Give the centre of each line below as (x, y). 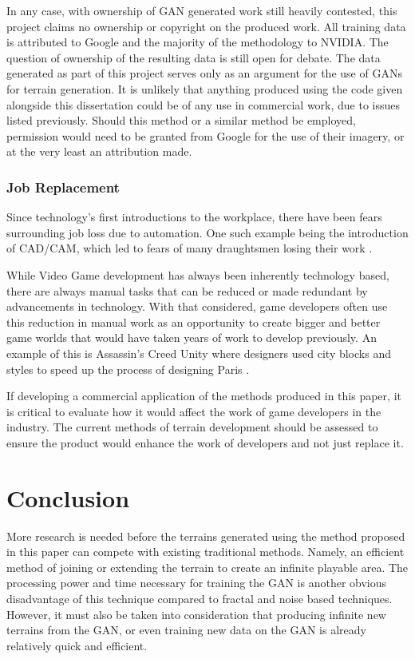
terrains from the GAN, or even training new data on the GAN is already (186, 630)
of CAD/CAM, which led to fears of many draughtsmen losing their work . (190, 248)
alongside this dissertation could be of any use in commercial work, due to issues (204, 104)
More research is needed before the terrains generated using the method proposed (206, 536)
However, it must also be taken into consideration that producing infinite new (196, 614)
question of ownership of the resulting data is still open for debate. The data (194, 57)
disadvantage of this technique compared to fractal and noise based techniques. (200, 598)
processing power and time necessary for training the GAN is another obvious (197, 583)
